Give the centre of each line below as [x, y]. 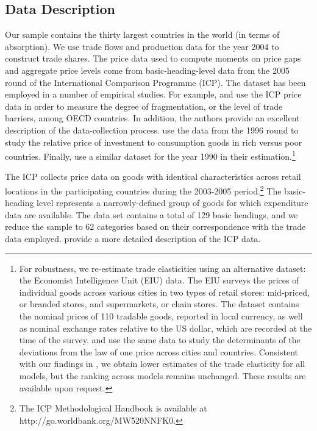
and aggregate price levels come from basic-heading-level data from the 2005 [147, 70]
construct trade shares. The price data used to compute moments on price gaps [153, 58]
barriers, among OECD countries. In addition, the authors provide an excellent [152, 118]
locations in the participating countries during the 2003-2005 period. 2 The [143, 190]
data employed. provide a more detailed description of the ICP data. [133, 239]
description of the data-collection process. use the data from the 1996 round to [152, 130]
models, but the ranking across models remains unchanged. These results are [162, 375]
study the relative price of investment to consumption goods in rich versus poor [154, 142]
